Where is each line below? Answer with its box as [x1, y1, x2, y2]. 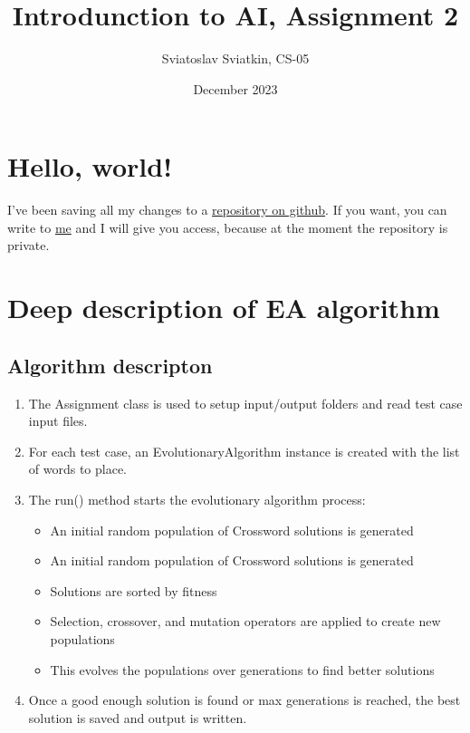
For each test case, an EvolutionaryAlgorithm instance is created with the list [28, 441, 460, 460]
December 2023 [193, 79, 278, 98]
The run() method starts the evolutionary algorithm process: [28, 489, 366, 508]
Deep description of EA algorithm [7, 289, 440, 326]
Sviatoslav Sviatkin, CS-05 [161, 49, 310, 68]
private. [7, 236, 50, 255]
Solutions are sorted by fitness [50, 581, 217, 600]
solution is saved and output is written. [28, 708, 247, 727]
